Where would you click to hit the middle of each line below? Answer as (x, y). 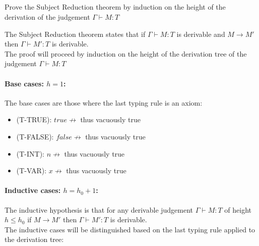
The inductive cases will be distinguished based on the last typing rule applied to (130, 229)
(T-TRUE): (34, 119)
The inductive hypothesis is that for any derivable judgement (99, 209)
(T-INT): (30, 153)
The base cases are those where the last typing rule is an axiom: (104, 102)
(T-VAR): (31, 170)
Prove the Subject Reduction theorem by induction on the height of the (115, 7)
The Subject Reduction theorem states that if (75, 34)
